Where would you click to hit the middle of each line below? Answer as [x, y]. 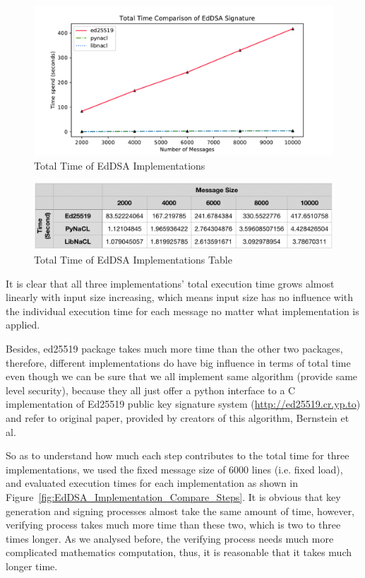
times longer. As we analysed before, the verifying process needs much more [170, 538]
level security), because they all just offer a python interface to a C [151, 390]
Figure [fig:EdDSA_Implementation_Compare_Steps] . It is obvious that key [173, 496]
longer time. [32, 566]
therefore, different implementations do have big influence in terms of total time [178, 362]
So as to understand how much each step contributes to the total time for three [178, 455]
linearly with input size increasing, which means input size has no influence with [180, 297]
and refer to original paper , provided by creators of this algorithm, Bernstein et [178, 417]
